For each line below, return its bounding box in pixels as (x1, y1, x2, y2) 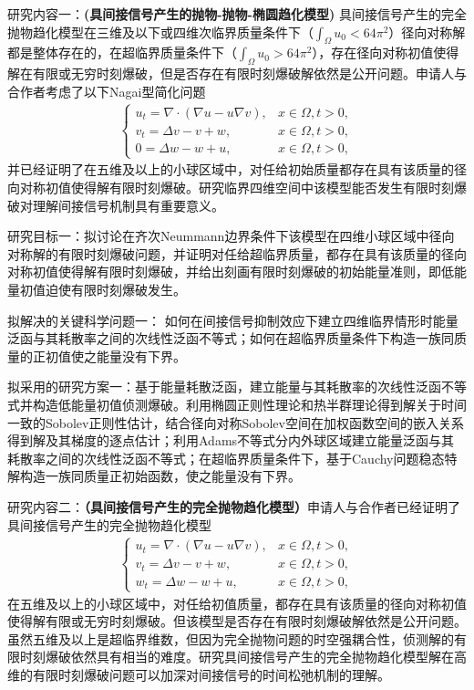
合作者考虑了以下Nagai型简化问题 (7, 81, 206, 100)
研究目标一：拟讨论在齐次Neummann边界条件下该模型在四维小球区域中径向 (7, 226, 455, 246)
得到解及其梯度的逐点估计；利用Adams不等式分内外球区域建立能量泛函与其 (7, 431, 455, 450)
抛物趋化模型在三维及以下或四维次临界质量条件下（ (7, 22, 314, 41)
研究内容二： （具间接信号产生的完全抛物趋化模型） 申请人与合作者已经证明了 (7, 497, 460, 516)
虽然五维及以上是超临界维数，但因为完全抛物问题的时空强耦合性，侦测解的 (7, 629, 454, 648)
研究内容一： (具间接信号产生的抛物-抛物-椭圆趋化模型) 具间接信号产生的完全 (7, 5, 467, 23)
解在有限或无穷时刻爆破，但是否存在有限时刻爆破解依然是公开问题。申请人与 (7, 64, 467, 83)
